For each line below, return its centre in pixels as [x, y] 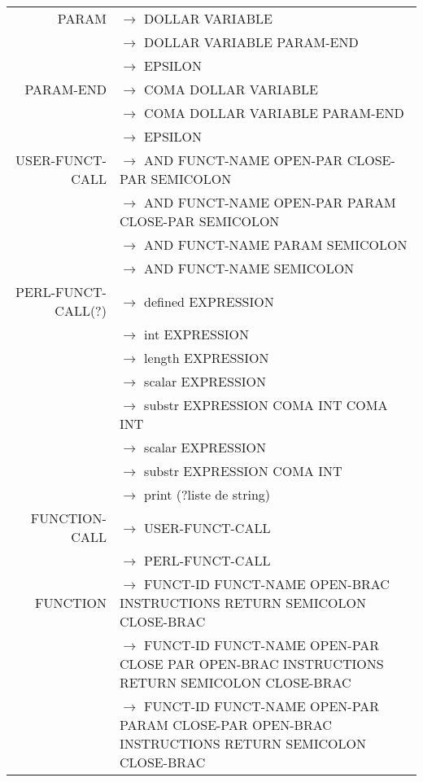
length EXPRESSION [207, 358]
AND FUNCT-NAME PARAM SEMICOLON [276, 245]
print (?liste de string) [207, 494]
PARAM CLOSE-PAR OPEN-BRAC [225, 725]
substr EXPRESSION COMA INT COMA [266, 405]
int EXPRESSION [197, 334]
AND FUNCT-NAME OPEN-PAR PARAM [270, 202]
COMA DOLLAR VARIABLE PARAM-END [274, 113]
